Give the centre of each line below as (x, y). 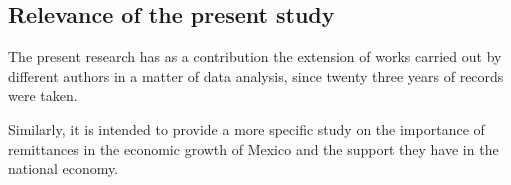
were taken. (43, 95)
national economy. (63, 168)
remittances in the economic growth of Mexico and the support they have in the (253, 148)
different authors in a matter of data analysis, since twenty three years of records (256, 75)
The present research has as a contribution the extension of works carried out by (255, 56)
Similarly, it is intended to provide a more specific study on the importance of (246, 128)
